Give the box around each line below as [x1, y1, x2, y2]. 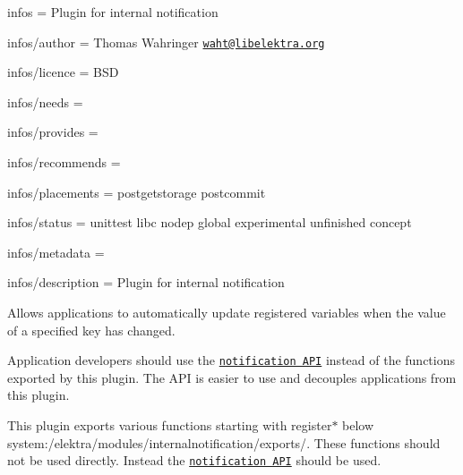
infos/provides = [7, 123, 99, 141]
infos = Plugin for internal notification [7, 3, 219, 21]
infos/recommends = [7, 153, 121, 172]
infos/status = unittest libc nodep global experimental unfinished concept [7, 213, 412, 232]
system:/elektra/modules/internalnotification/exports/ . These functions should [7, 433, 441, 452]
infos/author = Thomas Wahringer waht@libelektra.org [7, 32, 325, 51]
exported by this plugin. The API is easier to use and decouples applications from [7, 368, 457, 386]
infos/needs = [7, 92, 83, 111]
